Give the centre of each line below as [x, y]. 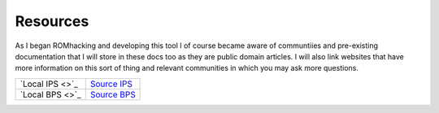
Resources [52, 21]
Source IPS [111, 84]
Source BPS [113, 94]
